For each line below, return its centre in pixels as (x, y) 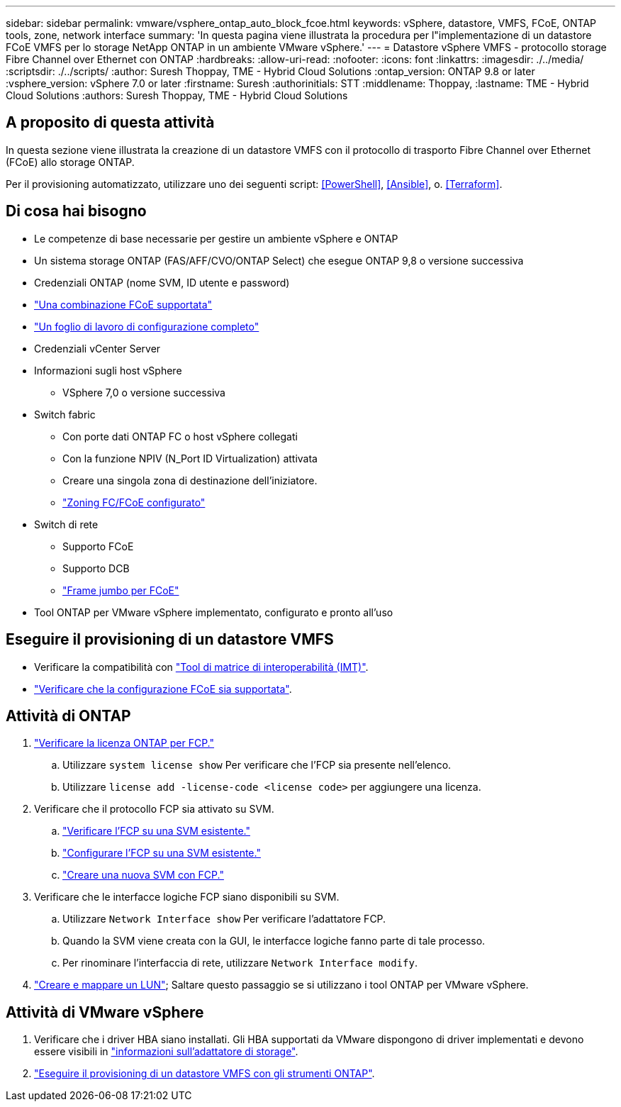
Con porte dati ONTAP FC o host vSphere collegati (180, 436)
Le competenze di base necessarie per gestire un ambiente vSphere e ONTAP (216, 238)
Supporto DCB (96, 568)
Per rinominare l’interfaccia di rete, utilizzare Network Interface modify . (240, 963)
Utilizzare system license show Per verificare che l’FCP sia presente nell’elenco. (257, 765)
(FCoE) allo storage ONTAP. (70, 162)
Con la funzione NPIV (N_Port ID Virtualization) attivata (190, 458)
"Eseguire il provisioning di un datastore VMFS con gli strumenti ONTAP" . (205, 1074)
